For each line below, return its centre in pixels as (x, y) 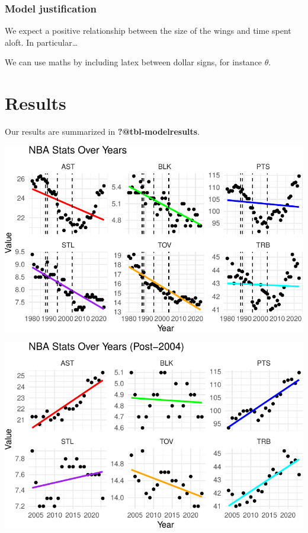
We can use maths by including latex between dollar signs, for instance (134, 62)
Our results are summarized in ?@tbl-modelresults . (102, 131)
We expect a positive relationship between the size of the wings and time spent (148, 31)
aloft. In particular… (41, 42)
